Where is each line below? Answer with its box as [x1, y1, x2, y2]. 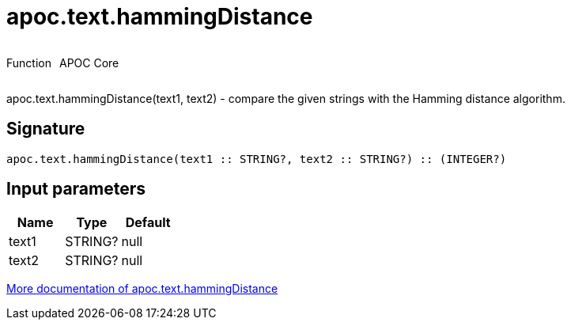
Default [125, 214, 171, 231]
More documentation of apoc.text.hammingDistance [6, 282, 278, 296]
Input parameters [6, 179, 146, 199]
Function [6, 55, 51, 70]
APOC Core [59, 55, 119, 70]
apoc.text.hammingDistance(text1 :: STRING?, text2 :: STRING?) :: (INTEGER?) [6, 152, 507, 165]
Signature [6, 119, 85, 139]
